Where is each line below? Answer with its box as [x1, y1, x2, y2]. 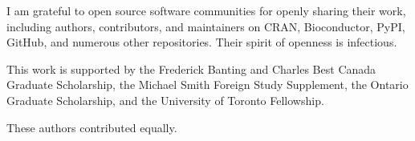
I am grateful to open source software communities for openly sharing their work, [6, 2, 406, 18]
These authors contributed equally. [6, 119, 177, 135]
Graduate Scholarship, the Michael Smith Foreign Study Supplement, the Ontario [6, 76, 409, 93]
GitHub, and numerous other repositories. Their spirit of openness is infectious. [6, 34, 397, 50]
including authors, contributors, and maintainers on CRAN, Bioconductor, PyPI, [6, 18, 405, 34]
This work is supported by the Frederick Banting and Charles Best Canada [6, 60, 376, 77]
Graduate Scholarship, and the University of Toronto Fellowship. [6, 91, 324, 108]
